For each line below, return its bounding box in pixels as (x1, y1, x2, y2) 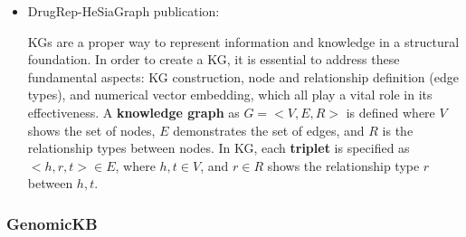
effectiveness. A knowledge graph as (27, 102, 240, 121)
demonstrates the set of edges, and (173, 120, 365, 139)
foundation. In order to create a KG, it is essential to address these (27, 50, 400, 69)
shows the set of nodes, (27, 120, 156, 139)
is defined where (346, 102, 435, 121)
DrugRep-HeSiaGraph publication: (27, 2, 220, 20)
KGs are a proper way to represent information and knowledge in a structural (27, 32, 460, 51)
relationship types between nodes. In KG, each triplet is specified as (27, 138, 410, 157)
